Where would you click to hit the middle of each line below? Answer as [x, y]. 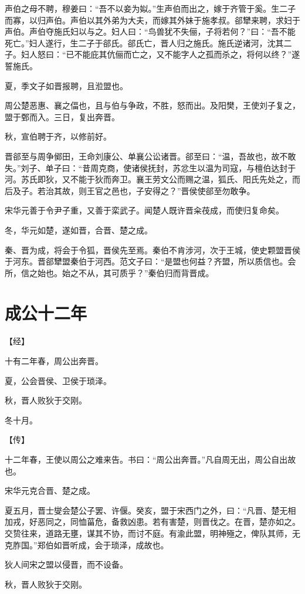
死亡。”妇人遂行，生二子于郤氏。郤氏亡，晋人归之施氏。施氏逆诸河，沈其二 [148, 43]
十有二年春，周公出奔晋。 [54, 361]
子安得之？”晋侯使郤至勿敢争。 [195, 190]
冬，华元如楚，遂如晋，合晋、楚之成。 [79, 230]
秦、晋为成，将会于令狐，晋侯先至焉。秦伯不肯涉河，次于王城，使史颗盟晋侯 [152, 250]
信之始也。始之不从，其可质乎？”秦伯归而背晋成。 [117, 272]
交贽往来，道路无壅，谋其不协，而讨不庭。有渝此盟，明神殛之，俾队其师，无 [152, 533]
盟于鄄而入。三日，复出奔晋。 [62, 116]
